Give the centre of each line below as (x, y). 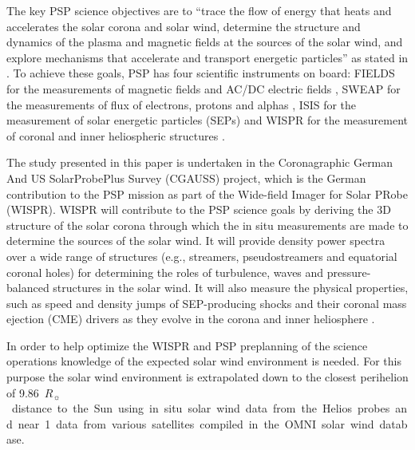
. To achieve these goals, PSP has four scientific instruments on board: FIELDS (201, 73)
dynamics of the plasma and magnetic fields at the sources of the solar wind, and (205, 42)
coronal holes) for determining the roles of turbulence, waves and (165, 272)
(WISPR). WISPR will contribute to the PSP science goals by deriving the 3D (199, 209)
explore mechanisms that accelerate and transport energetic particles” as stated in (207, 57)
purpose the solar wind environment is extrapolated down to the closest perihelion (207, 377)
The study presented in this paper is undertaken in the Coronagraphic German (200, 162)
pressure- (349, 272)
